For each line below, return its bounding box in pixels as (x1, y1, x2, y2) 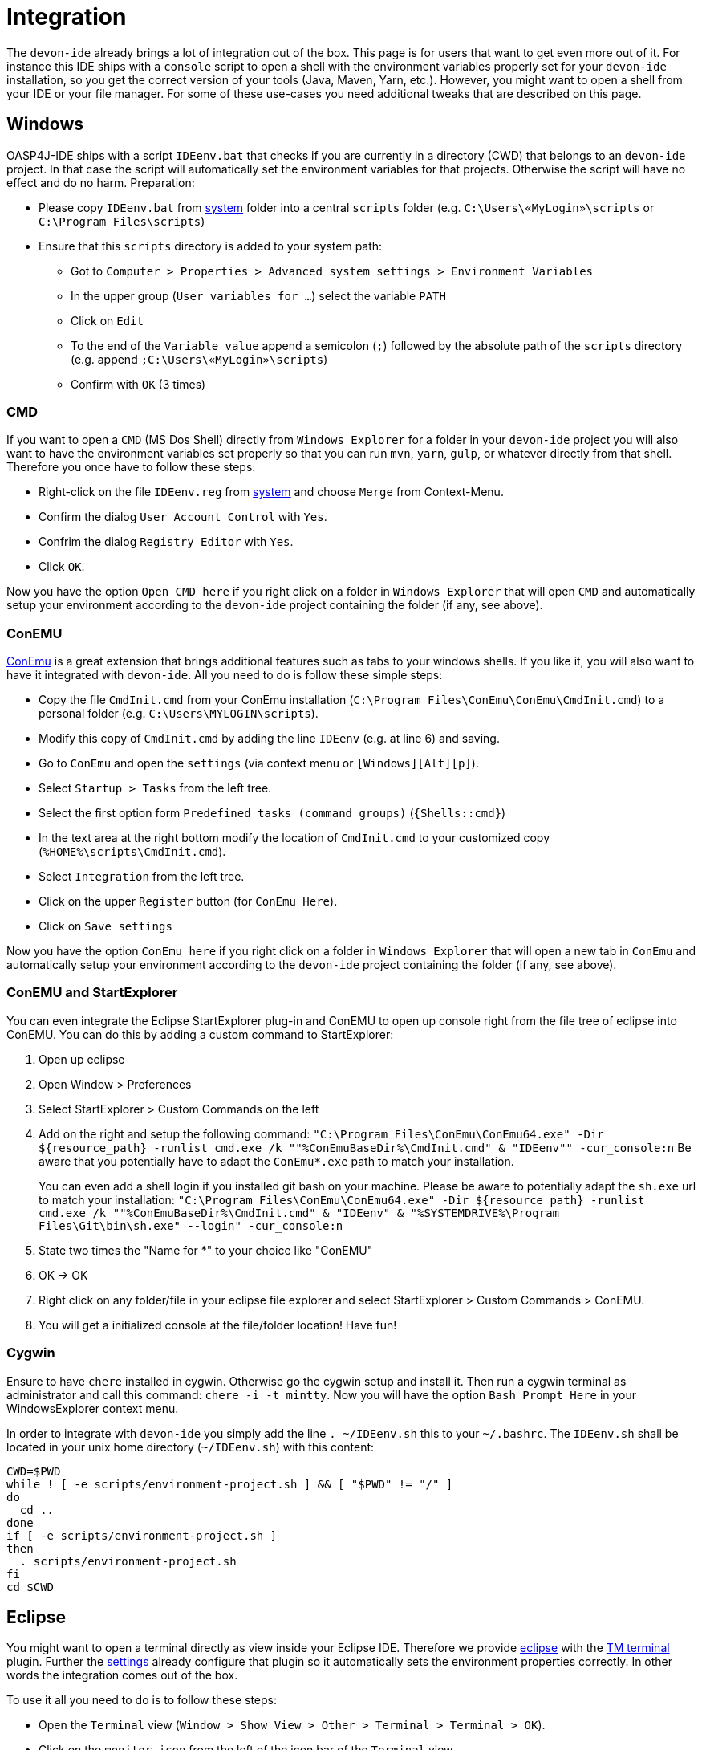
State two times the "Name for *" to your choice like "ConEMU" (39, 1243, 373, 1257)
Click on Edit (71, 313, 144, 328)
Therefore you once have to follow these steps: (6, 460, 256, 474)
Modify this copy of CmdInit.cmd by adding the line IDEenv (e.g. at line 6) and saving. (39, 731, 500, 746)
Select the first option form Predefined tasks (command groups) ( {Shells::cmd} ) (39, 806, 506, 820)
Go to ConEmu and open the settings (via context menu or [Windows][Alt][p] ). (39, 756, 479, 771)
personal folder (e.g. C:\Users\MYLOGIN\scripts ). (39, 706, 319, 721)
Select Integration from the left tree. (39, 869, 245, 884)
